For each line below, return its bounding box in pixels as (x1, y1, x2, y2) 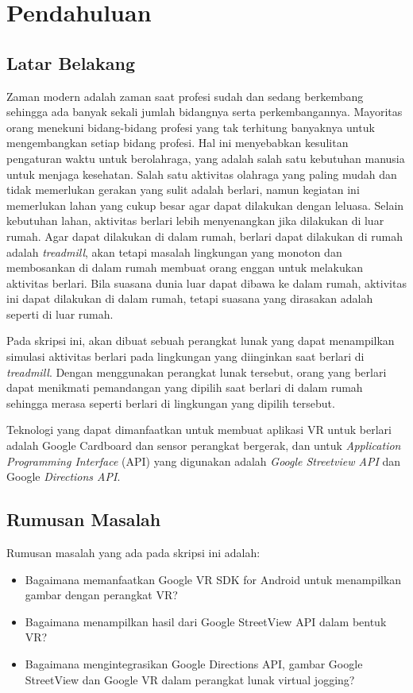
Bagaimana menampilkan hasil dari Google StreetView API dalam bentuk (25, 613, 387, 629)
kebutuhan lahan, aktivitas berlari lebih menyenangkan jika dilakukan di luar (6, 212, 384, 229)
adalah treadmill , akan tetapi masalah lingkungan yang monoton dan (6, 243, 342, 260)
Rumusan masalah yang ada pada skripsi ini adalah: (6, 544, 261, 561)
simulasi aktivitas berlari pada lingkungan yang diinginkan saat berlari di (6, 348, 365, 365)
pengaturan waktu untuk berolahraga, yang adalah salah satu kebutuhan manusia (6, 149, 405, 166)
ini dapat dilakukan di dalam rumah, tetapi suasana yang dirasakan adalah (6, 290, 373, 307)
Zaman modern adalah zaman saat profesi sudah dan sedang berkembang (6, 87, 364, 104)
